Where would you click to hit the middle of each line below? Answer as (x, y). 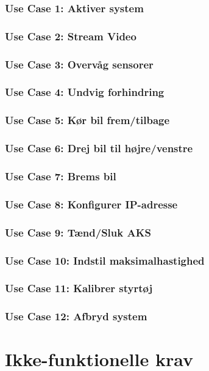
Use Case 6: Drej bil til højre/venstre (99, 148)
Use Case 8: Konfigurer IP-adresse (91, 204)
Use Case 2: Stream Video (71, 36)
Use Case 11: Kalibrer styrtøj (79, 288)
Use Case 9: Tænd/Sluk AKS (78, 232)
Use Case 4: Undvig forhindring (85, 92)
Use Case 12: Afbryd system (76, 316)
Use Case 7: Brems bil (61, 176)
